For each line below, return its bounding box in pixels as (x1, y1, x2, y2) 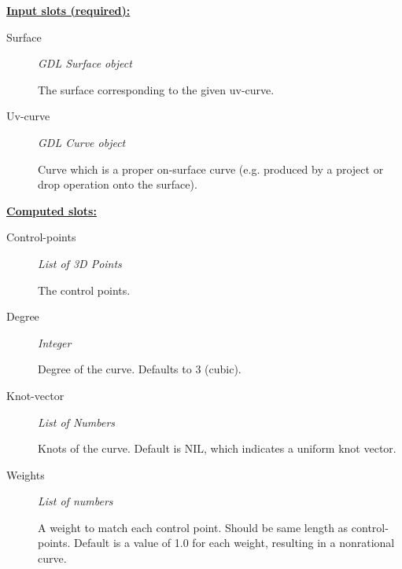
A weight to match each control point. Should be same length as (38, 519, 349, 535)
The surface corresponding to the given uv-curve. (38, 81, 275, 97)
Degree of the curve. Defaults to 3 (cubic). (38, 361, 242, 377)
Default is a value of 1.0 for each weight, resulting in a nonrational (73, 534, 395, 551)
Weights (6, 466, 45, 483)
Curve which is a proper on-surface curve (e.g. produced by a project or (38, 160, 384, 177)
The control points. (38, 281, 131, 298)
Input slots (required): (6, 2, 131, 18)
